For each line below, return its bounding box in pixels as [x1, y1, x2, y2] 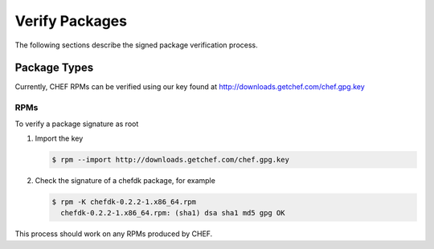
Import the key [35, 133, 84, 143]
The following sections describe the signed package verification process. [14, 40, 258, 50]
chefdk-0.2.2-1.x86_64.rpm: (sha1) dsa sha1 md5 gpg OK [60, 209, 285, 218]
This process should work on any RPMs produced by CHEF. [14, 229, 213, 239]
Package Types [14, 61, 94, 75]
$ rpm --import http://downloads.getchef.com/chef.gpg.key [51, 155, 289, 164]
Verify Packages [14, 12, 128, 30]
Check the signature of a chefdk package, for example [35, 175, 216, 185]
